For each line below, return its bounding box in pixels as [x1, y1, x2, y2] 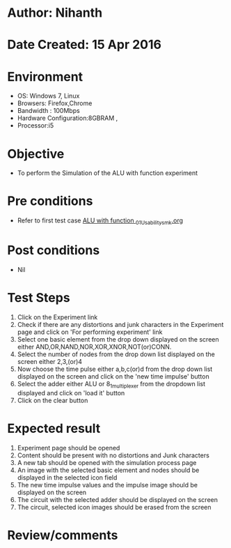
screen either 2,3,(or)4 [17, 357, 82, 365]
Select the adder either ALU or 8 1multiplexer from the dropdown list [17, 379, 206, 390]
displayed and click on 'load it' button [17, 388, 125, 397]
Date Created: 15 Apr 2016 [7, 37, 162, 53]
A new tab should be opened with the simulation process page [17, 458, 197, 466]
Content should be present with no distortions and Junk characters [17, 451, 210, 459]
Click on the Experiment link [17, 312, 98, 321]
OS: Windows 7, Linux [17, 92, 80, 100]
